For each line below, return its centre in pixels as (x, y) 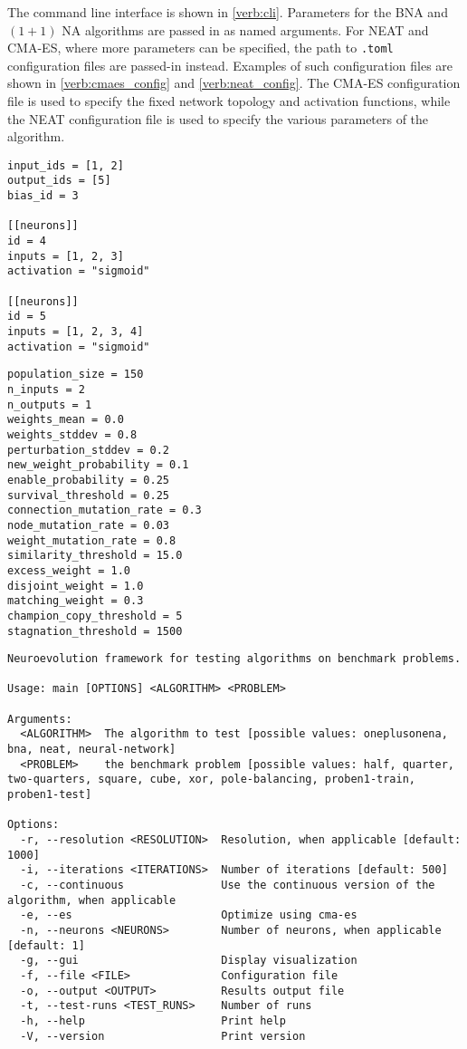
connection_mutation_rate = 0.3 (105, 510)
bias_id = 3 (43, 196)
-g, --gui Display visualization (189, 961)
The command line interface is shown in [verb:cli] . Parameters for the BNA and (228, 12)
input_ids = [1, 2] (66, 165)
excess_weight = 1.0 (69, 570)
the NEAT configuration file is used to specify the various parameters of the (218, 118)
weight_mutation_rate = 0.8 (92, 540)
